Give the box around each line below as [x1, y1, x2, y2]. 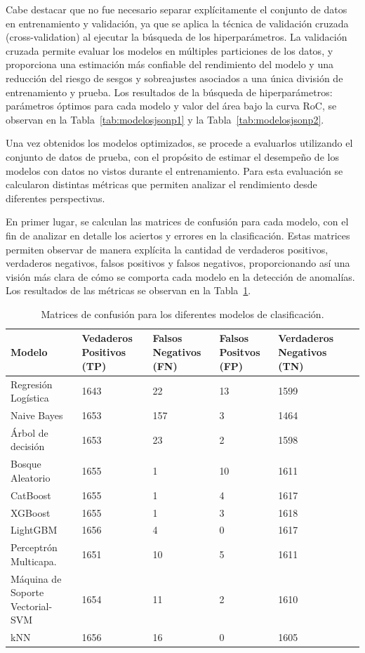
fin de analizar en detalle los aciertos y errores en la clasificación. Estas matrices [6, 227, 350, 242]
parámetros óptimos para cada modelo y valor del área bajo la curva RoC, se [6, 98, 337, 113]
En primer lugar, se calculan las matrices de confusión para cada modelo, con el [6, 214, 349, 229]
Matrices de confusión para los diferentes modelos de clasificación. [41, 306, 324, 321]
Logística [11, 390, 49, 405]
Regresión [11, 376, 53, 391]
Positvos [219, 345, 260, 360]
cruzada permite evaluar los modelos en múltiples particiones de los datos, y [6, 43, 333, 58]
